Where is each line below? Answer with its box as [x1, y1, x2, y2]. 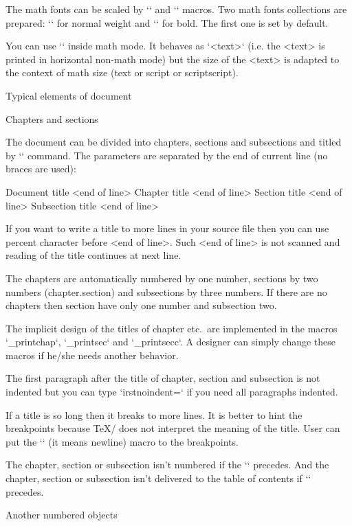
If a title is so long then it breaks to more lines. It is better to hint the [5, 407, 302, 422]
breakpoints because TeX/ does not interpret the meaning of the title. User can [5, 421, 340, 435]
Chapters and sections [5, 111, 98, 126]
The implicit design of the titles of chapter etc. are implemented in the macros [5, 321, 338, 335]
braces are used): [5, 161, 76, 176]
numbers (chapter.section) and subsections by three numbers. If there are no [5, 284, 327, 299]
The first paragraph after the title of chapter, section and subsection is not [5, 371, 320, 385]
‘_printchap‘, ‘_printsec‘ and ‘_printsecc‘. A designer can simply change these [5, 334, 336, 349]
